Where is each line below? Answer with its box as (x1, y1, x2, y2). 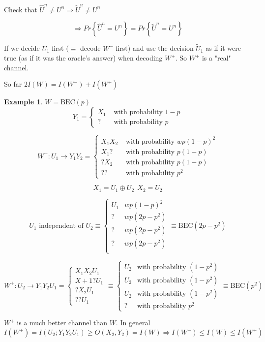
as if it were (206, 43, 241, 53)
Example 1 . (4, 96, 43, 107)
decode (80, 43, 101, 53)
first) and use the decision (116, 43, 194, 53)
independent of (39, 222, 84, 230)
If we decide (4, 43, 40, 53)
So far (4, 79, 22, 89)
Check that (4, 4, 37, 14)
